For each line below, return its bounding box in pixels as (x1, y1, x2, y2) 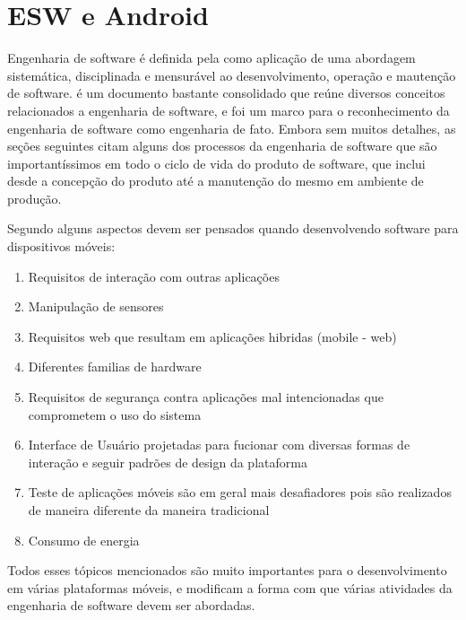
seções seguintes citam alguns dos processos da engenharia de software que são (7, 136, 437, 155)
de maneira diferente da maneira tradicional (28, 501, 270, 519)
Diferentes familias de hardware (28, 357, 202, 376)
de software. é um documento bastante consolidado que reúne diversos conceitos (7, 83, 445, 102)
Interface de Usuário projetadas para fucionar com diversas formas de (28, 435, 410, 454)
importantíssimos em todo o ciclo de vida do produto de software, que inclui (7, 153, 426, 172)
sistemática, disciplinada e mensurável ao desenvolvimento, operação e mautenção (7, 65, 456, 84)
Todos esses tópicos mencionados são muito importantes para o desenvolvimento (7, 561, 447, 580)
